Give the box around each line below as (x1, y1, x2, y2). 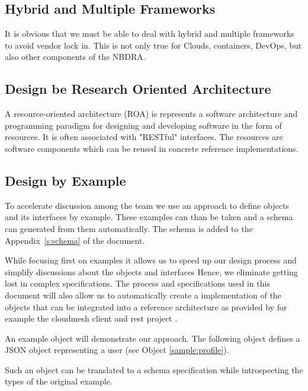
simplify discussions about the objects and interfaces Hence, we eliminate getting (5, 265, 298, 278)
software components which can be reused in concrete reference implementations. (5, 142, 299, 154)
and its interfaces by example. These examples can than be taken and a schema (5, 211, 293, 223)
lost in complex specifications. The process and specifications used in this (5, 277, 270, 290)
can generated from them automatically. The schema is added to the (5, 222, 253, 234)
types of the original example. (5, 375, 113, 387)
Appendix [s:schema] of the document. (5, 234, 145, 246)
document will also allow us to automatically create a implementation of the (5, 288, 281, 301)
